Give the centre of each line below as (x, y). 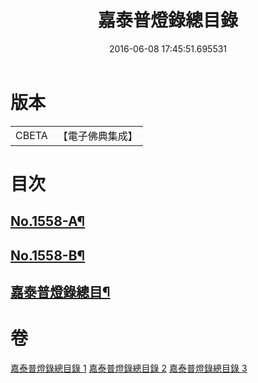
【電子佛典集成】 (97, 136)
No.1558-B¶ (48, 255)
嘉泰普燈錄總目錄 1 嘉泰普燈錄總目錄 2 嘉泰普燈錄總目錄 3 (129, 368)
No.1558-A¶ (48, 221)
